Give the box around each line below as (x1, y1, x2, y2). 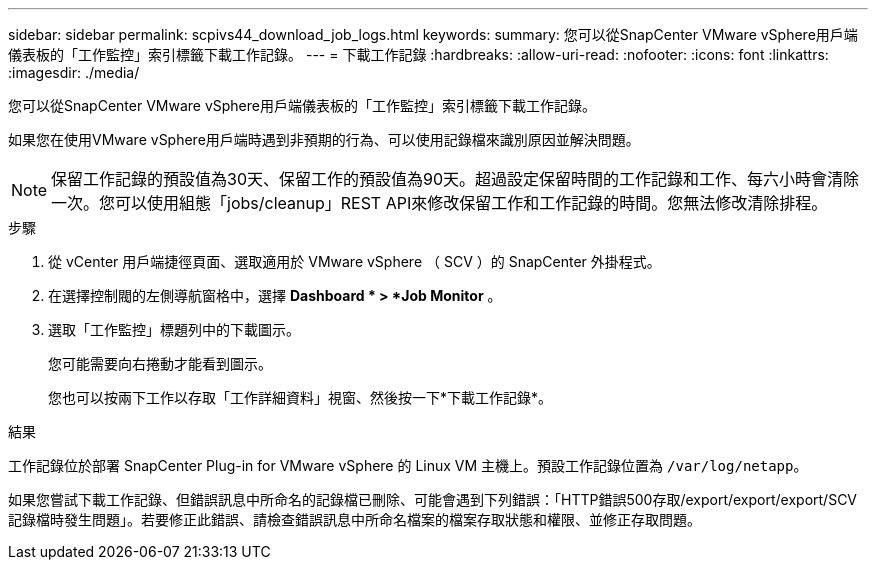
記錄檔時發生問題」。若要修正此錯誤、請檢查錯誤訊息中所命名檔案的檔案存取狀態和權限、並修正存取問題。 (8, 511, 701, 528)
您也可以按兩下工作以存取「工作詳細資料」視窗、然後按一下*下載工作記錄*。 (48, 389, 553, 406)
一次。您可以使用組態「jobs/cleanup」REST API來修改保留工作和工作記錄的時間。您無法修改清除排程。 (51, 193, 828, 213)
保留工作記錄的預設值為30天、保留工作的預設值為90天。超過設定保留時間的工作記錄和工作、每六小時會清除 (51, 169, 860, 189)
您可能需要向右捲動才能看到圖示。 (48, 355, 272, 372)
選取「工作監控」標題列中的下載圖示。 (48, 321, 300, 338)
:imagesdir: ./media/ (8, 64, 140, 81)
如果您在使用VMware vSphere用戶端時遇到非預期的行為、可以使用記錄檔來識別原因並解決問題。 (8, 131, 640, 148)
